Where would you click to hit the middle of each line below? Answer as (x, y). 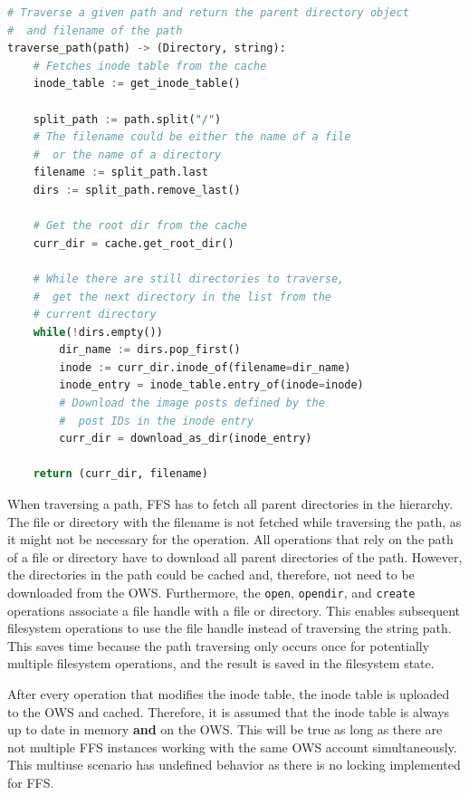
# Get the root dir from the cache (140, 226)
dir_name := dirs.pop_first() (150, 350)
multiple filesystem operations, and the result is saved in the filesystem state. (221, 663)
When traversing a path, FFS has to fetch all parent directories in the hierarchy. (230, 504)
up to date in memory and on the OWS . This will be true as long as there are (225, 729)
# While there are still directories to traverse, (189, 278)
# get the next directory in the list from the (182, 297)
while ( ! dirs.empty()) (98, 332)
